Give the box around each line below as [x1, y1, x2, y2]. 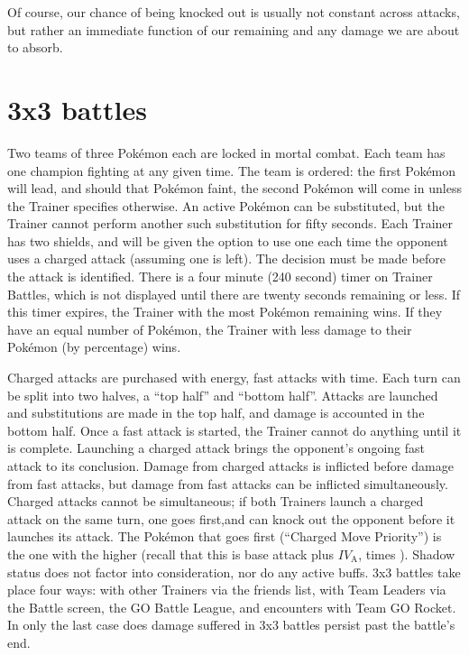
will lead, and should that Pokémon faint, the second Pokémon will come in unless [7, 179, 462, 198]
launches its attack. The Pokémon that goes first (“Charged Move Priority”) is [7, 527, 442, 546]
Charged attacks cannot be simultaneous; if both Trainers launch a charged [7, 492, 424, 511]
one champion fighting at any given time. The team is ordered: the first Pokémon [7, 161, 456, 180]
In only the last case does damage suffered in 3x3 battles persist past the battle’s [7, 615, 455, 634]
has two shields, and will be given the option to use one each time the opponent [7, 231, 448, 250]
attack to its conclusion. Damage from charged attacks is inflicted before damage [7, 457, 454, 475]
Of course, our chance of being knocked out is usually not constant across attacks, [7, 3, 460, 21]
